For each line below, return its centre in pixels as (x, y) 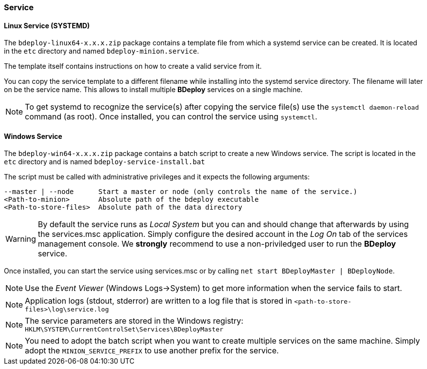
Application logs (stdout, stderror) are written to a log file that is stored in (159, 301)
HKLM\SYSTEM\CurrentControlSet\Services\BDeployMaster (124, 330)
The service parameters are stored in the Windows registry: (134, 321)
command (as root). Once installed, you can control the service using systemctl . (171, 117)
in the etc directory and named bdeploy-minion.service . (102, 51)
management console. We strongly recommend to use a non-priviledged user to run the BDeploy (217, 244)
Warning (21, 239)
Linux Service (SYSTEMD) (47, 25)
